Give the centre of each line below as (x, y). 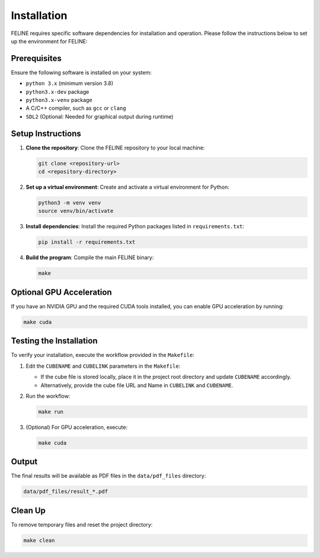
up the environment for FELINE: (49, 41)
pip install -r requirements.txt (87, 242)
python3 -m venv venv (70, 203)
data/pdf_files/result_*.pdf (66, 492)
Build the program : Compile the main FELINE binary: (90, 257)
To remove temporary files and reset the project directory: (82, 524)
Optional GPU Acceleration (61, 292)
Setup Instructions (46, 133)
